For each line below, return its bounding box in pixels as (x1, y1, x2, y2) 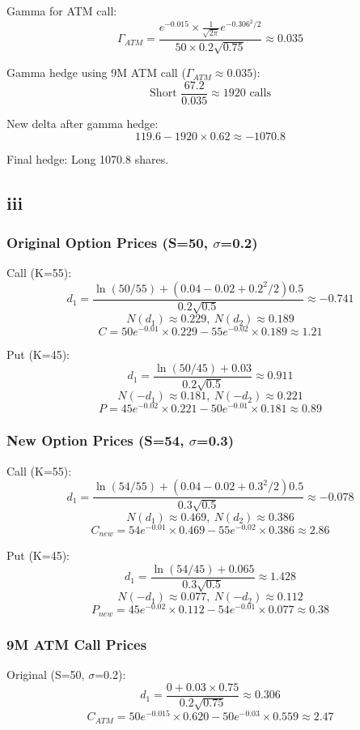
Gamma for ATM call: (6, 2, 117, 19)
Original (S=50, (6, 665, 85, 682)
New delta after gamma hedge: (6, 115, 159, 132)
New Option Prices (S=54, (6, 430, 184, 450)
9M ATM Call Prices (6, 634, 147, 654)
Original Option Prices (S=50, (6, 232, 208, 252)
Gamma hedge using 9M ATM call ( (6, 64, 186, 81)
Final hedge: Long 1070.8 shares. (6, 150, 169, 167)
